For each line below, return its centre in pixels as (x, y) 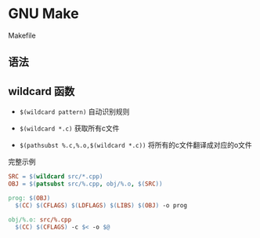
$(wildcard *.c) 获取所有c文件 (69, 128)
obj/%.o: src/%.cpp (40, 220)
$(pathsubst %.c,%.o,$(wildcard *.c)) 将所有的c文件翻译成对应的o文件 (135, 145)
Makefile (22, 35)
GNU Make (44, 14)
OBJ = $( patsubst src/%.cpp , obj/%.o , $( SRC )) (85, 184)
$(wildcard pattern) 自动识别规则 (74, 112)
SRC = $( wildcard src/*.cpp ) (56, 177)
